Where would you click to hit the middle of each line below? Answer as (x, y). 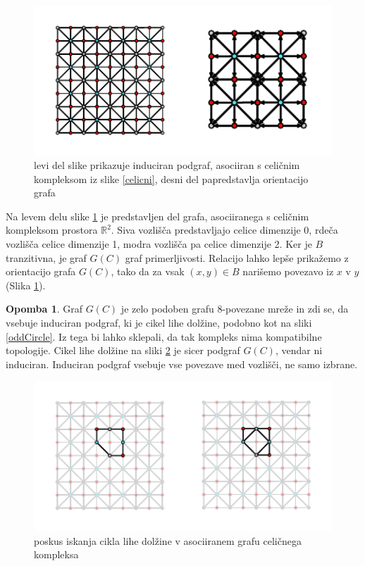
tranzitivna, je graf (46, 257)
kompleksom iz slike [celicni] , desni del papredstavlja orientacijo (171, 178)
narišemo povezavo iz (288, 271)
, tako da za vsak (148, 271)
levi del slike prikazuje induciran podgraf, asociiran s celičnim (167, 165)
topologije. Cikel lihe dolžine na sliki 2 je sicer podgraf (123, 350)
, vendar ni (299, 350)
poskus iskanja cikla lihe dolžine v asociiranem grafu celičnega (168, 540)
